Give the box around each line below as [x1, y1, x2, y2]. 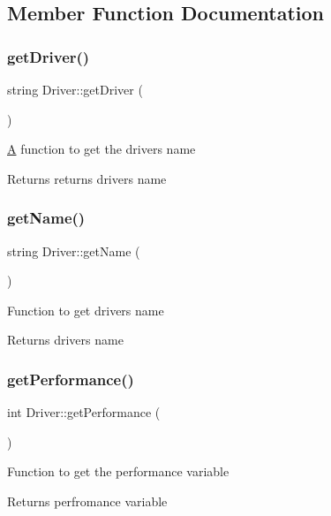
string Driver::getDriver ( [7, 80, 143, 98]
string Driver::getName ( [7, 241, 140, 260]
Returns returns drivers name [7, 169, 167, 187]
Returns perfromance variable [7, 491, 168, 510]
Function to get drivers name [7, 300, 164, 319]
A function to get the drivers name [7, 140, 196, 158]
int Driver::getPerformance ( [7, 403, 161, 421]
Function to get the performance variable [7, 462, 229, 481]
